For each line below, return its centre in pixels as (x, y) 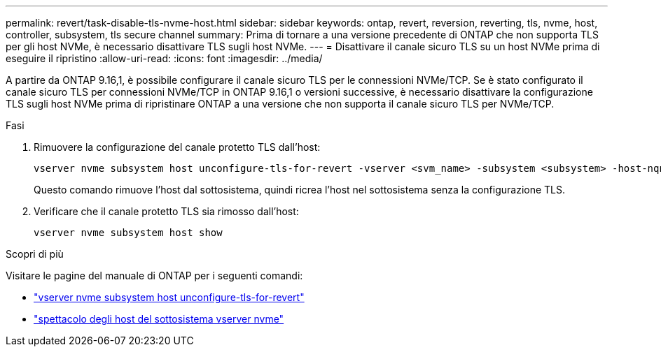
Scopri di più (35, 254)
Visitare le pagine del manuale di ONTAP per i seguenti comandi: (154, 276)
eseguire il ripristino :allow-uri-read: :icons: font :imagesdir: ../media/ (164, 58)
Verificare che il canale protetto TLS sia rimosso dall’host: (166, 211)
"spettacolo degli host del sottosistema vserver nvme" (159, 319)
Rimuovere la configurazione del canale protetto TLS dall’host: (177, 147)
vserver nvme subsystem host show (128, 233)
